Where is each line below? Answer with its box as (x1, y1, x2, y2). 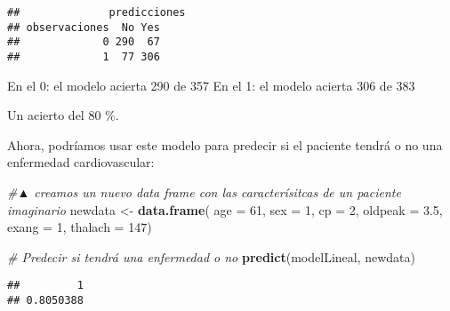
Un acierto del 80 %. (7, 106, 119, 124)
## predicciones (7, 6, 186, 19)
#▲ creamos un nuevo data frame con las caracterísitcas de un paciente (7, 183, 401, 201)
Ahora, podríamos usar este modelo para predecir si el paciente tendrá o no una (7, 135, 443, 154)
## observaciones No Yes (7, 20, 160, 34)
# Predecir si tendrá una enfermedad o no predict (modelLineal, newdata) (7, 247, 415, 266)
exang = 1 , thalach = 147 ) (7, 218, 152, 236)
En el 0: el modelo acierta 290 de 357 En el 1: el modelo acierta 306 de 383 (7, 76, 415, 94)
